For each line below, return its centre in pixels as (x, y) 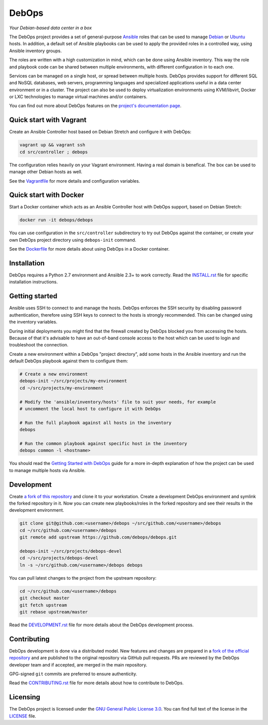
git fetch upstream (43, 605)
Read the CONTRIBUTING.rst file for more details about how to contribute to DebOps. (96, 683)
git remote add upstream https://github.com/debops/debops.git (98, 537)
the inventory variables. (33, 322)
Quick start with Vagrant (48, 120)
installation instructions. (33, 282)
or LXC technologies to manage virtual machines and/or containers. (78, 97)
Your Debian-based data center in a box (50, 28)
